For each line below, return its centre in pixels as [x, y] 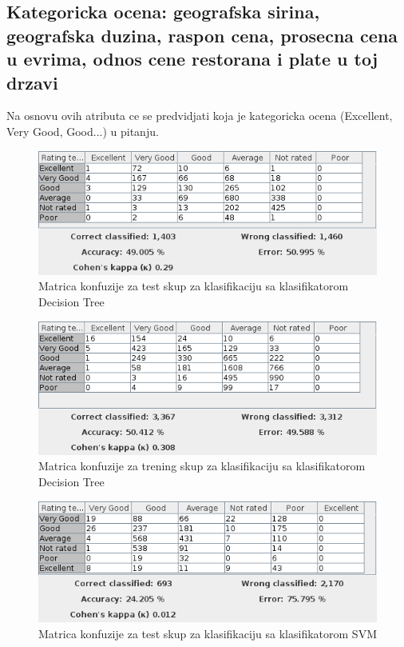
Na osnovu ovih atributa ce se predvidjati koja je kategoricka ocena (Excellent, [200, 116]
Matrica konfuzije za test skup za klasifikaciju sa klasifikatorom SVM [208, 633]
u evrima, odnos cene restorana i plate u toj [192, 59]
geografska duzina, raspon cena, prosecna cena [202, 35]
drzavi [32, 82]
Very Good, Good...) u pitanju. [83, 131]
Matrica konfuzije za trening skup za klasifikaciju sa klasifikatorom [202, 466]
